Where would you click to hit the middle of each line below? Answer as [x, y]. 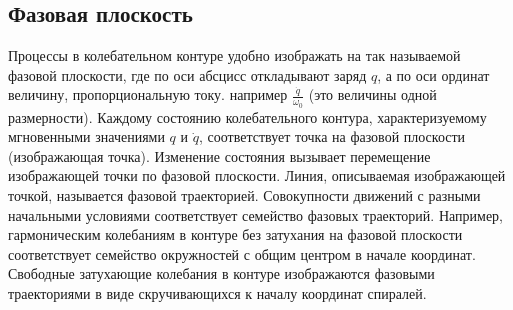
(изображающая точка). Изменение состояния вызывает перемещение [219, 155]
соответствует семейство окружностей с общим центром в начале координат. [242, 253]
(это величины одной [372, 94]
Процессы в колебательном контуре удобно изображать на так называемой [234, 55]
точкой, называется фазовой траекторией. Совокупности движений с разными [244, 195]
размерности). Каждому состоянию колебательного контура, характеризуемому [247, 116]
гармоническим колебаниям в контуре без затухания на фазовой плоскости [235, 234]
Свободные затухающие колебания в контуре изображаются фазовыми [221, 273]
